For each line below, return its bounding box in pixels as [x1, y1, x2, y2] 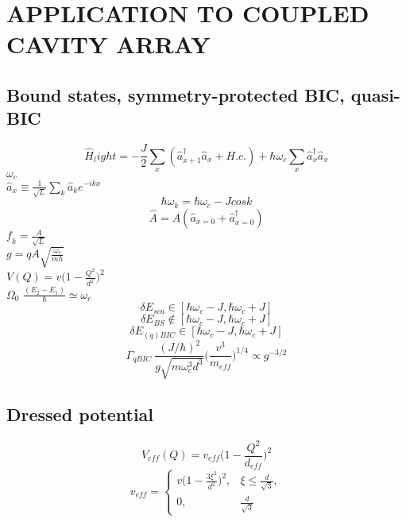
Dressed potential [6, 402, 154, 427]
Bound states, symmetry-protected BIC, [6, 82, 345, 106]
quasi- [350, 82, 400, 106]
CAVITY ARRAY [6, 28, 211, 60]
